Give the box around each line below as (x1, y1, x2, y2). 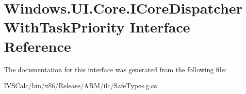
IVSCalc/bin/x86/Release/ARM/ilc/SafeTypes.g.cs (4, 80, 157, 91)
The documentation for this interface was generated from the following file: (4, 64, 227, 74)
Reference (4, 36, 71, 56)
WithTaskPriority (4, 17, 125, 37)
